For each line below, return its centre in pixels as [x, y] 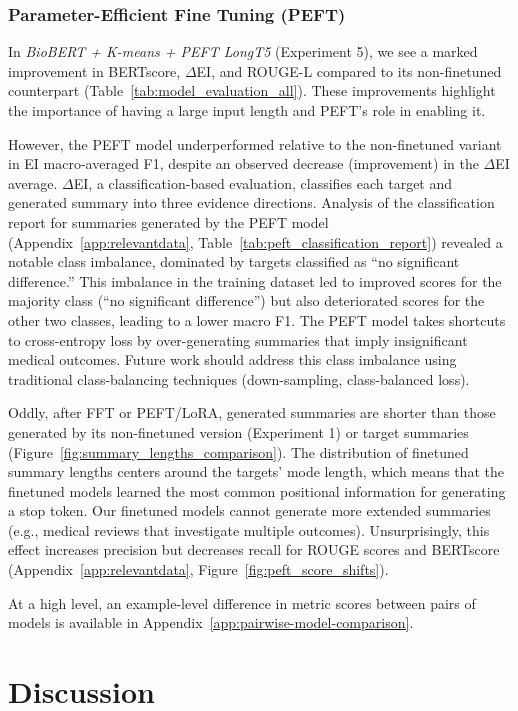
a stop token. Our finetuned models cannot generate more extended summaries [249, 510]
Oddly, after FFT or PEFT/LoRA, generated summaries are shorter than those [252, 412]
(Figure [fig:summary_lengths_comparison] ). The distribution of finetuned [238, 451]
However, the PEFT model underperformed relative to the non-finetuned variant [255, 143]
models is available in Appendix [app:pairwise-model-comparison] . [211, 622]
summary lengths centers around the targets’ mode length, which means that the [256, 471]
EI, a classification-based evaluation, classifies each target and [263, 182]
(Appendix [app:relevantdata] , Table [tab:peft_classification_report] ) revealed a [255, 241]
